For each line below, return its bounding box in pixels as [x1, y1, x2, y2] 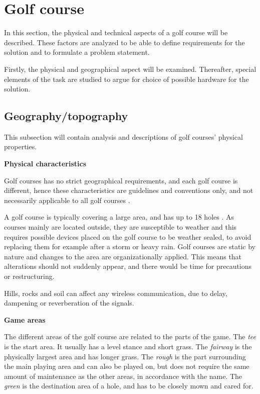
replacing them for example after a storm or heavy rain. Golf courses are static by [4, 241, 255, 252]
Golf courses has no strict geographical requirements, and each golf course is [4, 175, 238, 185]
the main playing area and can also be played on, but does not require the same [4, 361, 249, 371]
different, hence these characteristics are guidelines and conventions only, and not [4, 185, 253, 195]
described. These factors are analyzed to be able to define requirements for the [4, 37, 245, 47]
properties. [4, 141, 37, 152]
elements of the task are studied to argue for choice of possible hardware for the [4, 73, 249, 84]
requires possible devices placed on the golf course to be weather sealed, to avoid [4, 231, 251, 242]
